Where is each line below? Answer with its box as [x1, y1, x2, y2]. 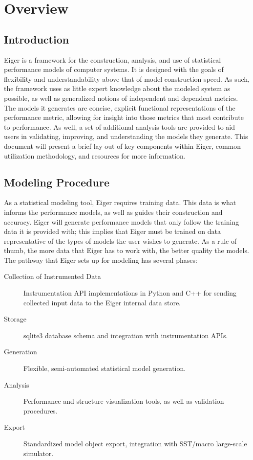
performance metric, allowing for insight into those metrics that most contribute [4, 112, 244, 122]
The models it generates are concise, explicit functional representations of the [4, 102, 235, 113]
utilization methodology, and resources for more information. [4, 150, 186, 161]
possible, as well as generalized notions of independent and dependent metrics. [4, 92, 238, 103]
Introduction [4, 31, 69, 46]
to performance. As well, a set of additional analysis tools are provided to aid [4, 121, 235, 132]
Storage [4, 314, 26, 324]
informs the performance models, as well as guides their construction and [4, 207, 223, 217]
